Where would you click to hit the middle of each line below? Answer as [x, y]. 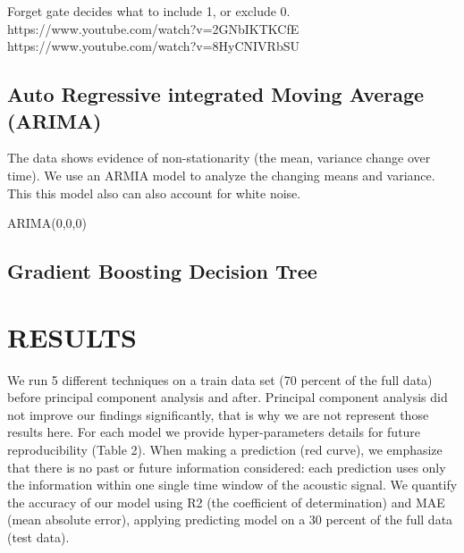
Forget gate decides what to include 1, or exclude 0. [149, 11]
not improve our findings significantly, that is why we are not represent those [218, 414]
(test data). [38, 537]
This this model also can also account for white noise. [154, 193]
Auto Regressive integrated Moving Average [216, 94]
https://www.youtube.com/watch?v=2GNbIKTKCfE [153, 28]
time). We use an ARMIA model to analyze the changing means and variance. [221, 175]
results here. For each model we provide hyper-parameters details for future [214, 432]
